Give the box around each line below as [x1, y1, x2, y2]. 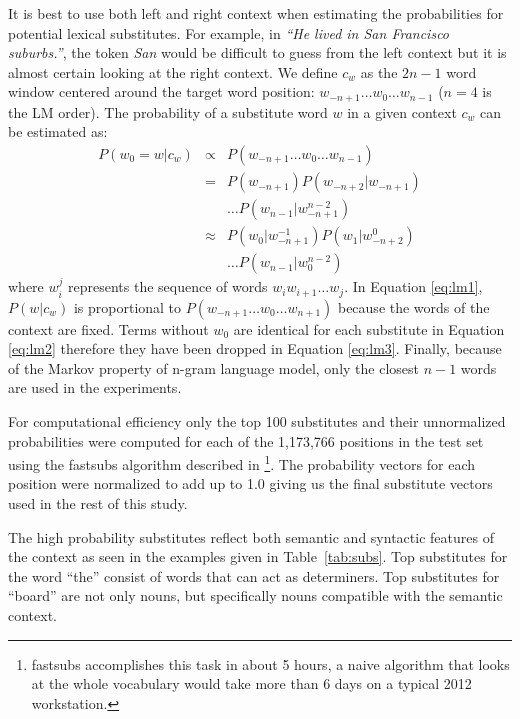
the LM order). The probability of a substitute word [8, 101, 328, 122]
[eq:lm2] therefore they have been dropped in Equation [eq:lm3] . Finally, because [8, 338, 502, 359]
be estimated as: [8, 121, 108, 142]
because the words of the [337, 296, 490, 317]
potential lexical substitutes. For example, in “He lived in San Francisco [8, 22, 450, 43]
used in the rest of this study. [8, 493, 188, 514]
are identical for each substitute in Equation [233, 318, 505, 339]
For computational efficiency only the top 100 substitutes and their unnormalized [8, 411, 506, 431]
